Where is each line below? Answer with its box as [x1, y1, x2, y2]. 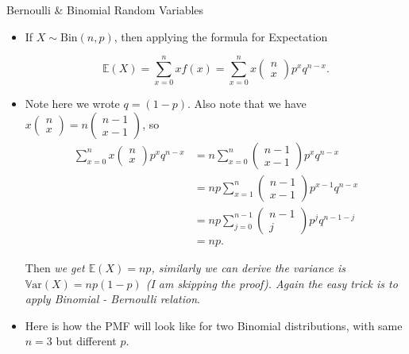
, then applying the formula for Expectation [114, 28, 328, 44]
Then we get [25, 260, 85, 276]
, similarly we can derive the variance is [151, 260, 345, 276]
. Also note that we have [187, 95, 307, 112]
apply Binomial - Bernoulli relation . [25, 291, 200, 307]
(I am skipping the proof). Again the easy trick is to [145, 275, 398, 291]
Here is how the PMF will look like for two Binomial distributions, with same [25, 317, 403, 333]
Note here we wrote [25, 95, 120, 112]
